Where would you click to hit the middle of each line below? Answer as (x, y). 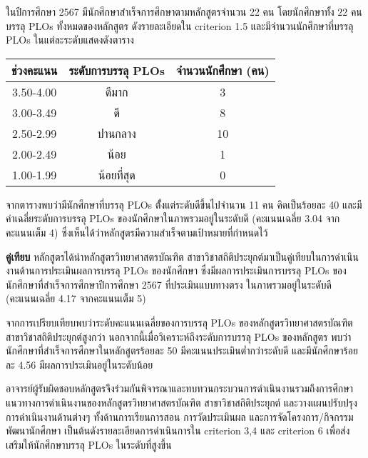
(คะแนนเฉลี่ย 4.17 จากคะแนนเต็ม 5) (76, 298)
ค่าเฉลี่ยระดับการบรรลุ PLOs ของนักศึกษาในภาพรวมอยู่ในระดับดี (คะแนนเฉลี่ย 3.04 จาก (173, 218)
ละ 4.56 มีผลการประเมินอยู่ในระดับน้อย (80, 364)
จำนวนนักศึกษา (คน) (223, 70)
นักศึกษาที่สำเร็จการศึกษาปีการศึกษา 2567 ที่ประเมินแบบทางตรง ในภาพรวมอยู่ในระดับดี (169, 284)
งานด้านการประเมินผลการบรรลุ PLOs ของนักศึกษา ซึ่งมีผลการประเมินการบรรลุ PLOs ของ (176, 270)
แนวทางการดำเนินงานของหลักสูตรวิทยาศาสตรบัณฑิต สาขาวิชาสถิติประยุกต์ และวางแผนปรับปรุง (182, 402)
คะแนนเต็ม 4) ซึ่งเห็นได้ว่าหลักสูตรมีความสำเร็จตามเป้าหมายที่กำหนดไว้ (137, 232)
